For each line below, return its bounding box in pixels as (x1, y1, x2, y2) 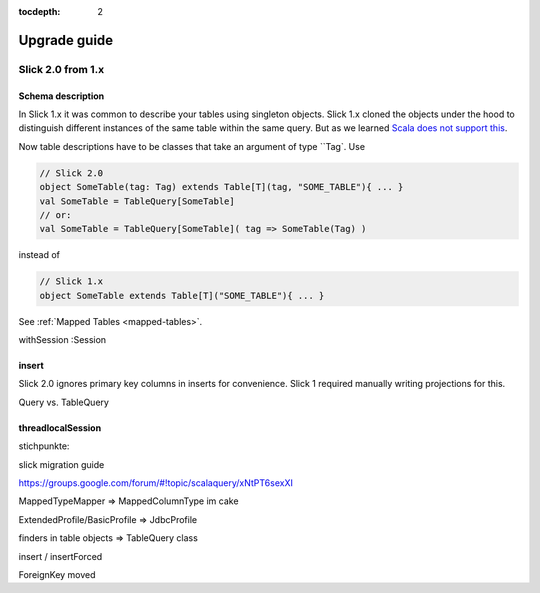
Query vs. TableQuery (18, 396, 110, 408)
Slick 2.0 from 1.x (18, 62, 105, 76)
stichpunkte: (18, 440, 70, 452)
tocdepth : (18, 6, 61, 17)
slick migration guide (18, 458, 105, 470)
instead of (18, 249, 60, 261)
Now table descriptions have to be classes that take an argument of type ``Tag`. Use (18, 140, 365, 152)
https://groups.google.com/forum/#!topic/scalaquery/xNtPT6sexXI (18, 476, 294, 489)
